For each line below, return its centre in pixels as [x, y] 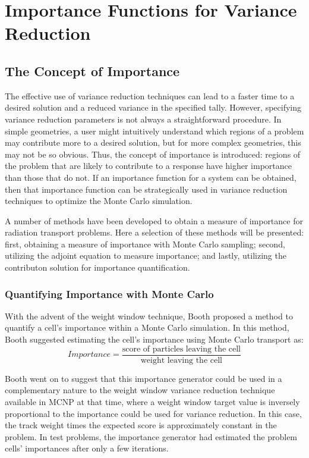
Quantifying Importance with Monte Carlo [109, 294]
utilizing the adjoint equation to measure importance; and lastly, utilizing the [146, 255]
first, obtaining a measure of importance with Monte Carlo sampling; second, [145, 244]
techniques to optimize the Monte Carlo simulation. [99, 201]
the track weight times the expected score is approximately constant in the [141, 425]
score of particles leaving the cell [181, 349]
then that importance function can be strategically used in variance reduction [146, 189]
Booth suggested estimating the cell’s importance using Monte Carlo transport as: [154, 339]
